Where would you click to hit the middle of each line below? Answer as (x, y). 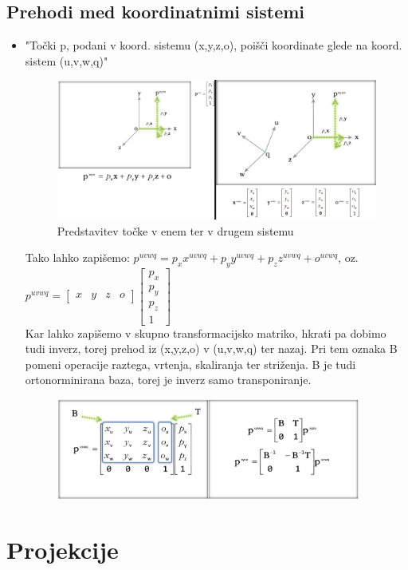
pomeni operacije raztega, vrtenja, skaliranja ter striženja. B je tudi (190, 364)
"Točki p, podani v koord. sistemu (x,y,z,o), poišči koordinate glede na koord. (214, 45)
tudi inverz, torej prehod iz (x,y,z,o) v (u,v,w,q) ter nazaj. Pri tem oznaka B (211, 348)
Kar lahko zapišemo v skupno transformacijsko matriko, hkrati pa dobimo (206, 332)
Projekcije (63, 550)
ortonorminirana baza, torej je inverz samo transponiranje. (168, 380)
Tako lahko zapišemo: (77, 257)
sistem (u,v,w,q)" (67, 60)
